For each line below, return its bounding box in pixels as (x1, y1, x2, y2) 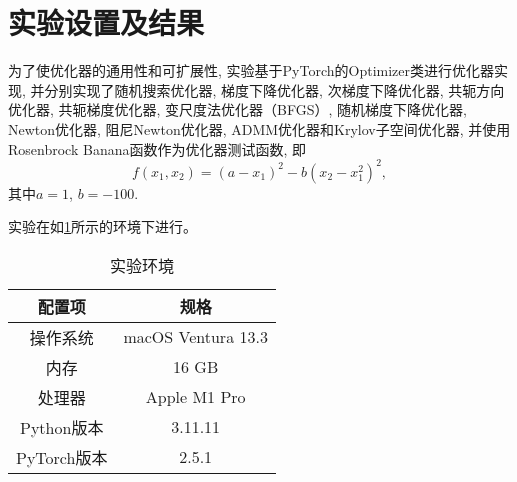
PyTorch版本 (16, 445, 108, 469)
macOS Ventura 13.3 (123, 325, 268, 349)
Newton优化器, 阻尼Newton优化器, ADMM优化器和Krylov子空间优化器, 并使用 (8, 118, 511, 139)
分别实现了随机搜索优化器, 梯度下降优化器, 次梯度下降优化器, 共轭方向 (44, 79, 505, 100)
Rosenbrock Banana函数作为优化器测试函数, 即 (8, 138, 307, 159)
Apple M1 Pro (145, 385, 246, 409)
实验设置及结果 (8, 2, 205, 43)
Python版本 (20, 415, 104, 439)
